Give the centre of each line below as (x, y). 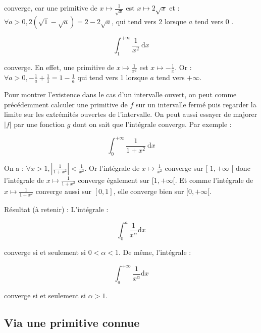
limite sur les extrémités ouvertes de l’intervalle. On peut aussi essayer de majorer (131, 114)
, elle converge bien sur (149, 191)
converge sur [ (186, 168)
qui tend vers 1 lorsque (113, 77)
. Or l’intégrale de (112, 168)
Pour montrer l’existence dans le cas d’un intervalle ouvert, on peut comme (120, 94)
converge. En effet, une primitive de (59, 67)
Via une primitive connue (72, 322)
